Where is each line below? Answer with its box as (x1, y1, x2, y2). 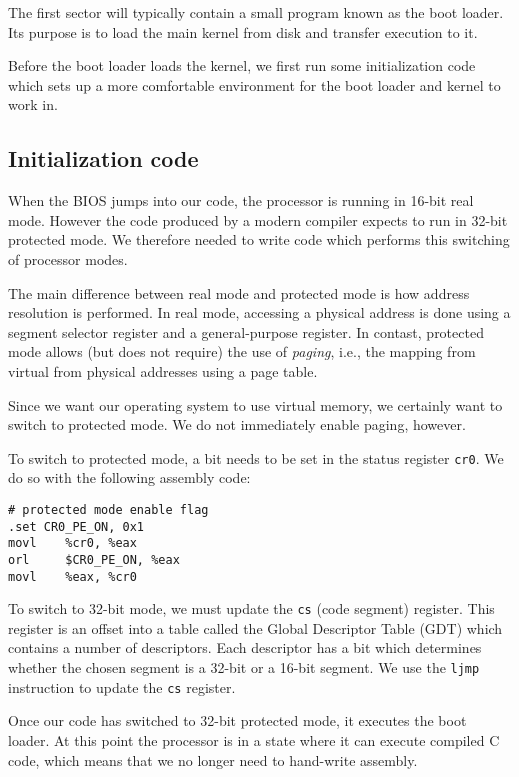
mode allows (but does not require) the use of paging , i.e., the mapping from (8, 341, 476, 362)
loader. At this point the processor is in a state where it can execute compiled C (8, 729, 500, 750)
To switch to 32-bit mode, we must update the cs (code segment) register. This (8, 598, 495, 619)
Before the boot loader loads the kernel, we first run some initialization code (8, 55, 476, 76)
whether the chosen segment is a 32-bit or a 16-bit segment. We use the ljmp (8, 657, 480, 678)
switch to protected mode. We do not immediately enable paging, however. (8, 414, 466, 435)
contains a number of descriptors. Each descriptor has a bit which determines (8, 637, 482, 658)
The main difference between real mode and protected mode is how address (8, 282, 470, 303)
